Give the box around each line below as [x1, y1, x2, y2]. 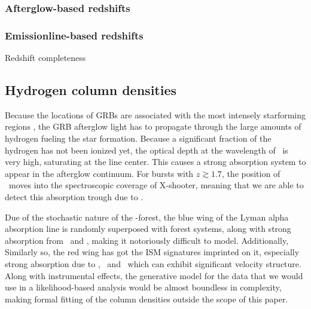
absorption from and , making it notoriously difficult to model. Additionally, [5, 234, 289, 246]
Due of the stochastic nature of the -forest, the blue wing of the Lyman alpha [5, 210, 289, 223]
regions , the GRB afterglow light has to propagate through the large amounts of [5, 120, 301, 133]
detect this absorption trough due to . [5, 191, 144, 203]
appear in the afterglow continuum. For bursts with [5, 167, 194, 179]
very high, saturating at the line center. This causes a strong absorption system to [5, 155, 306, 168]
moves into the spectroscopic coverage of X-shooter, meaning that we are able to [8, 179, 304, 191]
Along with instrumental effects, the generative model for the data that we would [5, 269, 303, 282]
